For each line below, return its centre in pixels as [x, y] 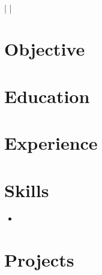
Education [47, 96]
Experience [51, 143]
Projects [39, 260]
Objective [45, 49]
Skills [27, 190]
